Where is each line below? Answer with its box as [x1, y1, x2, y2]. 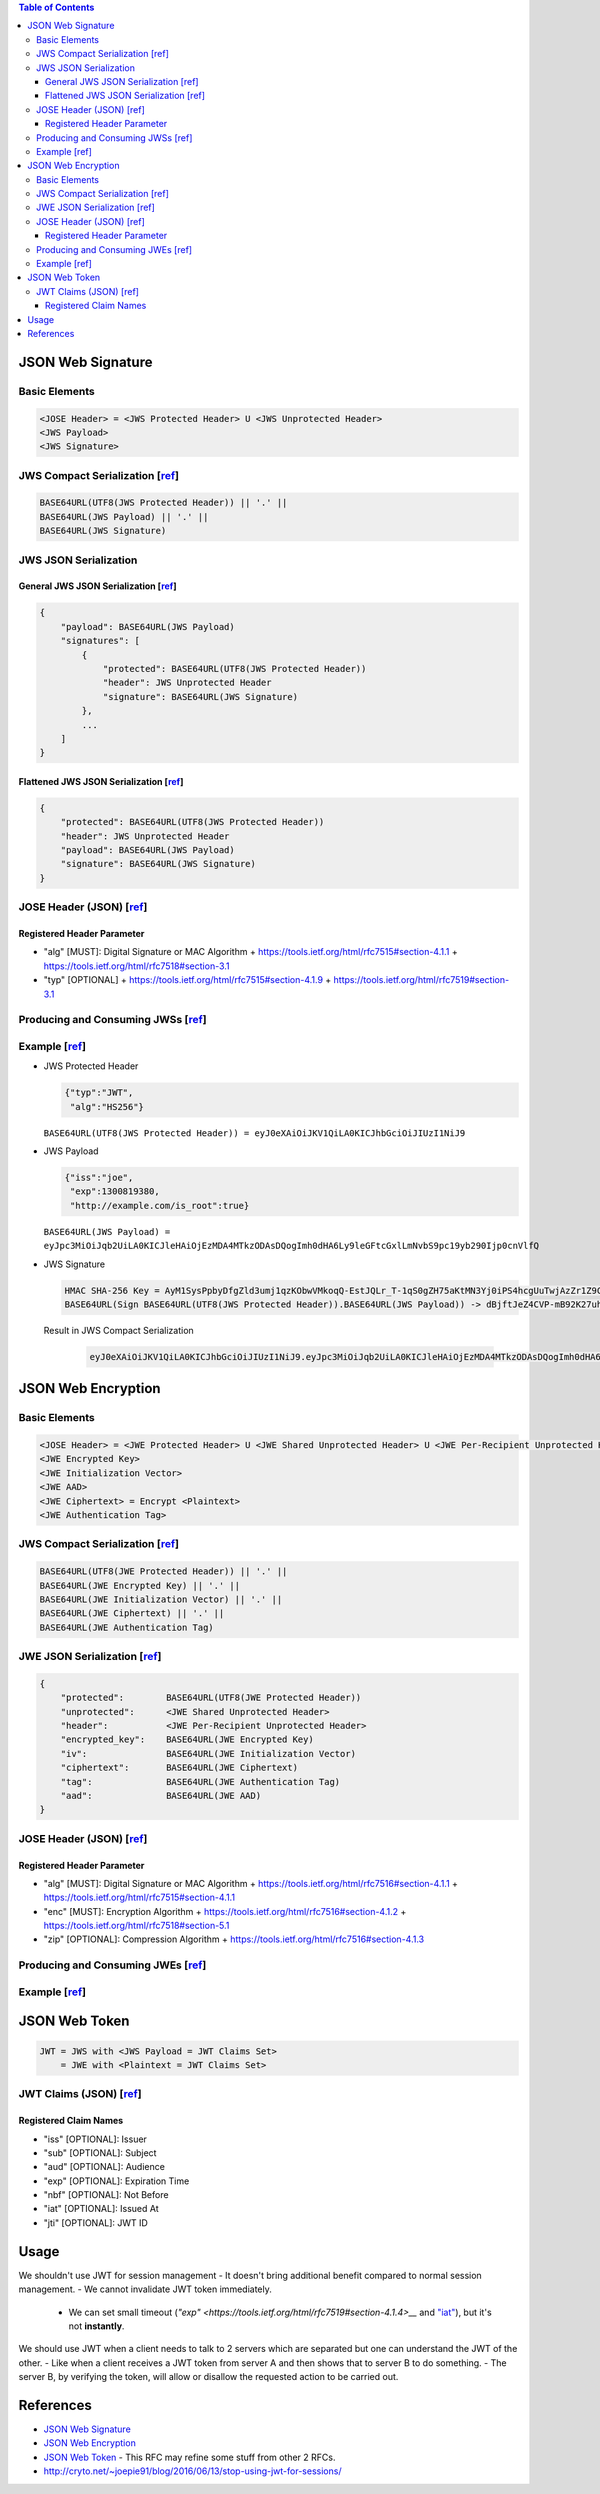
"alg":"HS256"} [70, 1101, 145, 1112]
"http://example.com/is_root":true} [70, 1200, 250, 1211]
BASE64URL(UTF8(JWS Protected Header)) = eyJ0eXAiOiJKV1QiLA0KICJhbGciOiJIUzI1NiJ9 [43, 1127, 466, 1139]
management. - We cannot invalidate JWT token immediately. [18, 2283, 272, 2295]
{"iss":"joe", [64, 1171, 134, 1183]
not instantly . [68, 2320, 125, 2332]
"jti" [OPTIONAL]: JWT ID [43, 2216, 149, 2229]
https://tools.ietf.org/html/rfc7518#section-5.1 [43, 1920, 230, 1932]
